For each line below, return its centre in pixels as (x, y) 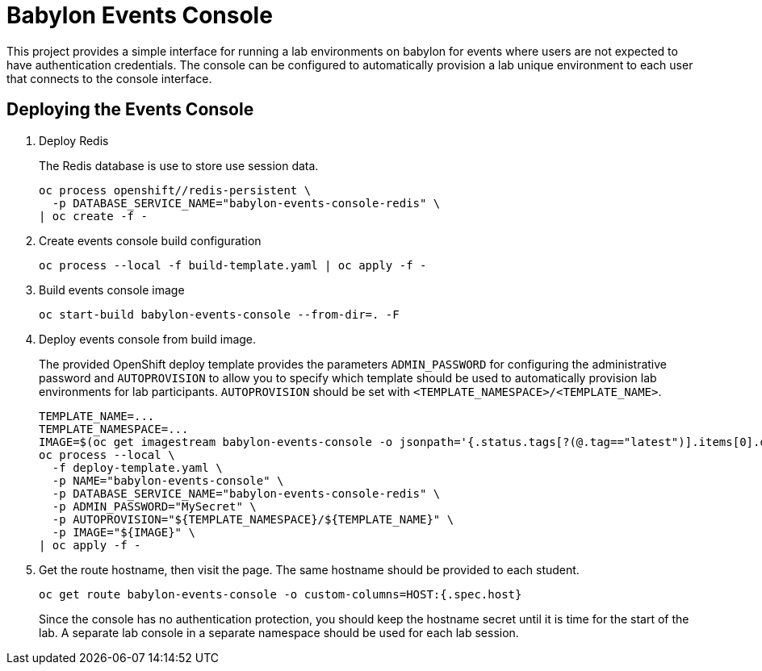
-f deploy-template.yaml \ (137, 467)
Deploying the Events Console (130, 110)
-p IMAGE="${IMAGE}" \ (124, 532)
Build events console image (112, 290)
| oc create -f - (93, 216)
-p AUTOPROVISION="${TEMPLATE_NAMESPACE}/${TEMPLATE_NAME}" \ (253, 519)
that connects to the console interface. (109, 78)
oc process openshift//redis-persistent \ (175, 190)
